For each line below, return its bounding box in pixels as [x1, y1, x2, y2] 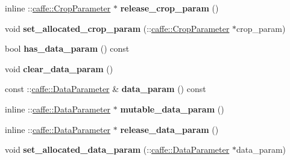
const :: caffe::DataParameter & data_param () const [5, 82, 206, 95]
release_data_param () [120, 123, 219, 135]
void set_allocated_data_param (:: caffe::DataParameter [5, 143, 230, 156]
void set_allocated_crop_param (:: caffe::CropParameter [5, 22, 230, 34]
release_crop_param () [120, 2, 219, 14]
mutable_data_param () [120, 102, 224, 115]
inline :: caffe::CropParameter [5, 2, 111, 14]
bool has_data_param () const [5, 42, 130, 55]
